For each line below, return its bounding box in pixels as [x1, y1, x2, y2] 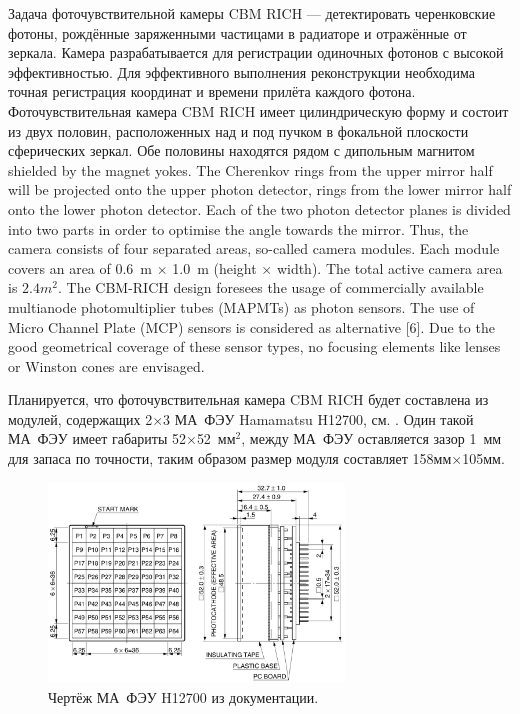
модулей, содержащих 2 [8, 408, 153, 429]
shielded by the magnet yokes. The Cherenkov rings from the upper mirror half [8, 159, 493, 180]
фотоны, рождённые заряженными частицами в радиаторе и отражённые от [8, 22, 467, 43]
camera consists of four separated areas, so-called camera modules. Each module [8, 238, 500, 259]
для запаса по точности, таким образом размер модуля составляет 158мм [8, 448, 452, 469]
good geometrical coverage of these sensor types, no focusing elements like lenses [8, 336, 501, 357]
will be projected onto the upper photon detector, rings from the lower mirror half [8, 179, 512, 200]
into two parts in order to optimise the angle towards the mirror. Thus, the [8, 218, 469, 239]
